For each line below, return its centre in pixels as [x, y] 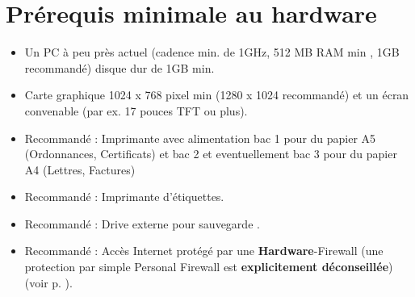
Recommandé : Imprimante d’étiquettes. [124, 197]
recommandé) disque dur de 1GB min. [119, 67]
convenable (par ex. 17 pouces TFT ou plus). [136, 110]
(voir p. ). [48, 282]
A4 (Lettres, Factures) [80, 169]
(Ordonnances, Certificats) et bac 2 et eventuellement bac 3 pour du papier [211, 154]
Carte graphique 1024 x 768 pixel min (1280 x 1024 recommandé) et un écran [217, 95]
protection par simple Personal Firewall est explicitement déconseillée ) [209, 267]
